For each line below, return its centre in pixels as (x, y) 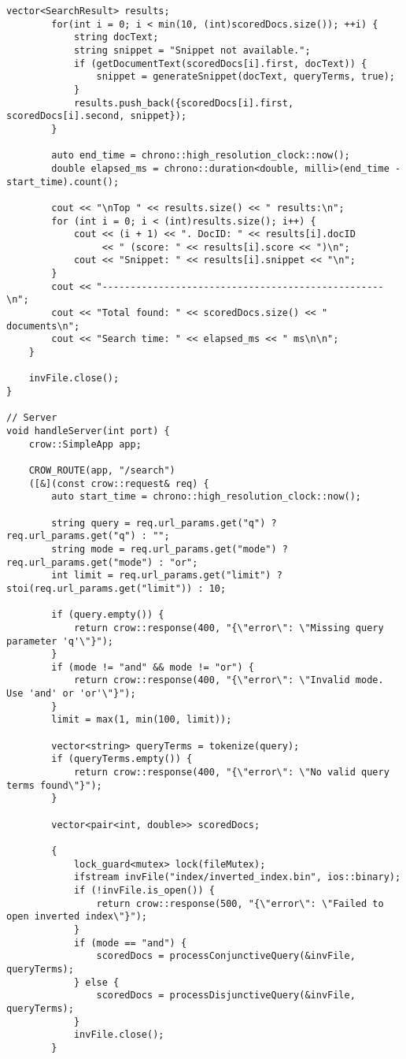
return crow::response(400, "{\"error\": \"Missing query (229, 628)
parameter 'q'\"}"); (60, 641)
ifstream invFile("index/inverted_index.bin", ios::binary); (237, 877)
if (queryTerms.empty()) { (122, 759)
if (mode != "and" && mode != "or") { (153, 667)
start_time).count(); (63, 182)
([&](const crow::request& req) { (119, 483)
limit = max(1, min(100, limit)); (142, 720)
